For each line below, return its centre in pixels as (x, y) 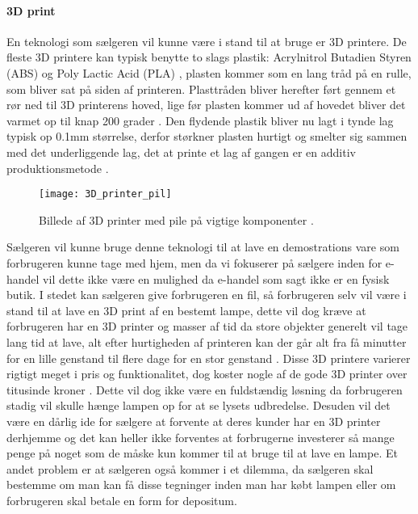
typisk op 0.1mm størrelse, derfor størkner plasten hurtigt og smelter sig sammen (207, 136)
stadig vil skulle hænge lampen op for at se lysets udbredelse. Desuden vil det (199, 405)
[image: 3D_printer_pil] (105, 194)
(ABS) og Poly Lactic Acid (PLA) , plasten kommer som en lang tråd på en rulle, (209, 72)
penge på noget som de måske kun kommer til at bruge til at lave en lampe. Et (202, 453)
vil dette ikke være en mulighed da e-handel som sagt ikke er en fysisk (216, 278)
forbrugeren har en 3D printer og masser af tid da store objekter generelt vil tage (207, 326)
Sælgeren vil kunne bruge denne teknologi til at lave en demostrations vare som (203, 247)
